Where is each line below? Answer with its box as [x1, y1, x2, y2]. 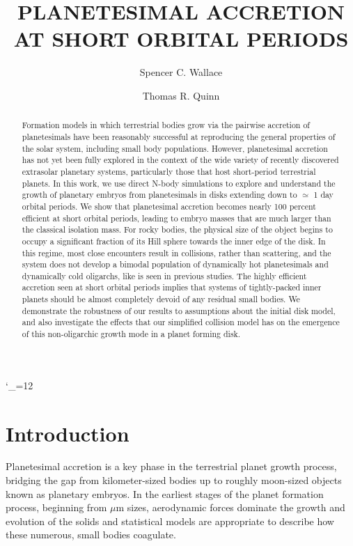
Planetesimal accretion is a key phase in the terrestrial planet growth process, [6, 459, 337, 474]
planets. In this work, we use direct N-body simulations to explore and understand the [22, 177, 336, 189]
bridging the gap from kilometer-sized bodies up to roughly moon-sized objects [6, 473, 342, 487]
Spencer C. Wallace [139, 65, 223, 79]
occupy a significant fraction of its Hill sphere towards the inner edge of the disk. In [22, 235, 326, 247]
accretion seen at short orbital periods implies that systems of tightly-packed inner [22, 281, 322, 293]
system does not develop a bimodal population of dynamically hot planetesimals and [22, 258, 329, 270]
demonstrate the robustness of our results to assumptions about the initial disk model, [22, 304, 336, 316]
